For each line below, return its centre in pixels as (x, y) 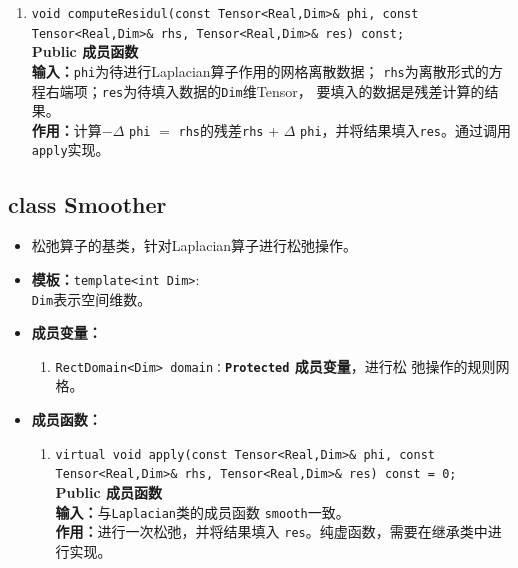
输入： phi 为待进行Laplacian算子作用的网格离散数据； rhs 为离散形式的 (260, 70)
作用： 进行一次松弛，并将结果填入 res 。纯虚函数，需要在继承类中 (271, 531)
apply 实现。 (70, 149)
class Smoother (87, 203)
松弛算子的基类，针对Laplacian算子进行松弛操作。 (194, 245)
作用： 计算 (66, 129)
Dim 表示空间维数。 (91, 298)
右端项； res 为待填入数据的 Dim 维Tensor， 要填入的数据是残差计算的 (265, 90)
